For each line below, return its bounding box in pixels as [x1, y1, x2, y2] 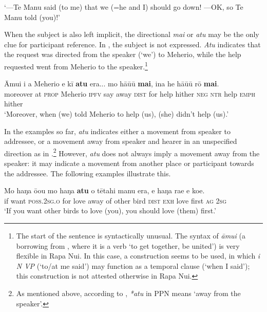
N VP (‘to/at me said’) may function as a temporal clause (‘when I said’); [16, 260, 250, 271]
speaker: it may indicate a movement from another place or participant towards [4, 158, 254, 169]
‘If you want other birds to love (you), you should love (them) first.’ [4, 205, 216, 216]
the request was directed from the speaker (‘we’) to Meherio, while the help [4, 49, 241, 60]
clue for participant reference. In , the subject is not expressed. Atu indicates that [4, 39, 261, 49]
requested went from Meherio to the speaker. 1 [4, 59, 148, 71]
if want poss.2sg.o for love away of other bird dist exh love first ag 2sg [4, 195, 226, 206]
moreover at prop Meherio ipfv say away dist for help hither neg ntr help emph [4, 88, 255, 99]
